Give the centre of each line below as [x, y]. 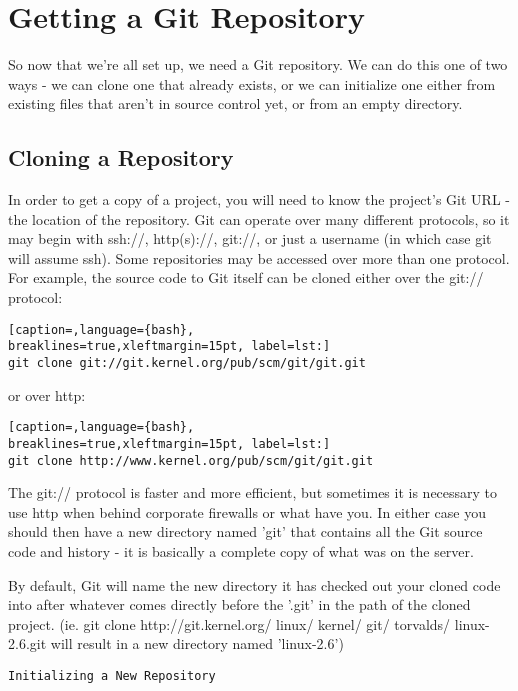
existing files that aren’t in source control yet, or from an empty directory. [235, 103]
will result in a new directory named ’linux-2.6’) [197, 643]
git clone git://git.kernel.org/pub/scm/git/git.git [187, 362]
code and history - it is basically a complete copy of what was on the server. [241, 550]
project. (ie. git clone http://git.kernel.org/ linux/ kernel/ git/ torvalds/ [229, 623]
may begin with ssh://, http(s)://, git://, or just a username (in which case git [250, 238]
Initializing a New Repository [112, 675]
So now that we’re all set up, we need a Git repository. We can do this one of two [258, 64]
